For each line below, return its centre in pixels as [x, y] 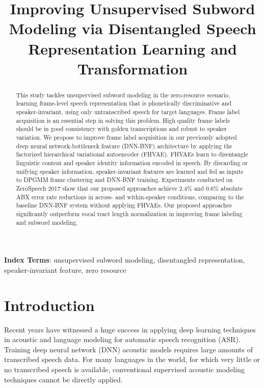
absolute [232, 188]
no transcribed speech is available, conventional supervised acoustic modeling [124, 369]
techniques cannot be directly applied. [63, 379]
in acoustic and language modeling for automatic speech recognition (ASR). [122, 339]
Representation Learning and [133, 48]
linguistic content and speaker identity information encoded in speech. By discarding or [132, 162]
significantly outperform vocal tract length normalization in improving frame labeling [129, 213]
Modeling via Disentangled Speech [133, 28]
